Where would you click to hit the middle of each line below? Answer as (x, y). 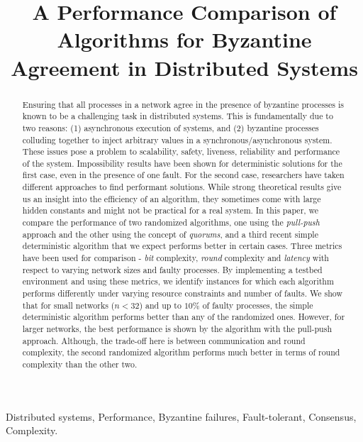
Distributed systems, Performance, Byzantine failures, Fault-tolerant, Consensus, (181, 416)
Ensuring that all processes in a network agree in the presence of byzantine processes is (183, 104)
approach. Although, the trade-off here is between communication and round (164, 340)
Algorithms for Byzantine (184, 39)
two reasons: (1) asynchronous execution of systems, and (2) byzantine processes (171, 127)
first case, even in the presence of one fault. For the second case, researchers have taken (183, 175)
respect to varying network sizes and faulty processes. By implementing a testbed (172, 269)
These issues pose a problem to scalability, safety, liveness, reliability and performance (181, 151)
